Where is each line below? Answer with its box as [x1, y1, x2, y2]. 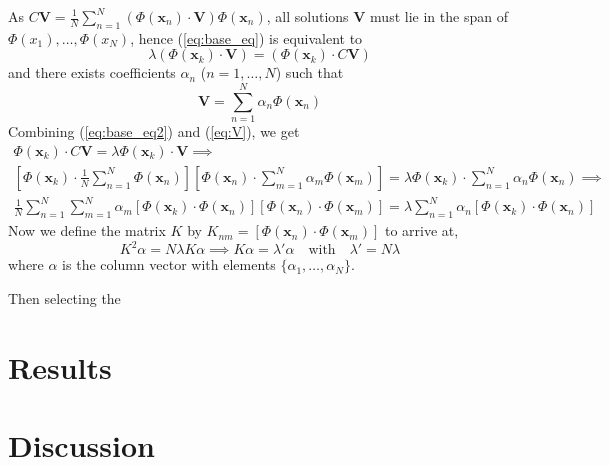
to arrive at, [384, 220, 459, 241]
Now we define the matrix [8, 220, 166, 241]
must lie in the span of [370, 6, 508, 26]
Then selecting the [8, 287, 121, 308]
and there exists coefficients [8, 62, 176, 83]
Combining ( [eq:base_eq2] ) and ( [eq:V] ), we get [8, 121, 300, 142]
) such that [275, 62, 344, 83]
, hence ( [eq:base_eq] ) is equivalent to [130, 27, 363, 48]
